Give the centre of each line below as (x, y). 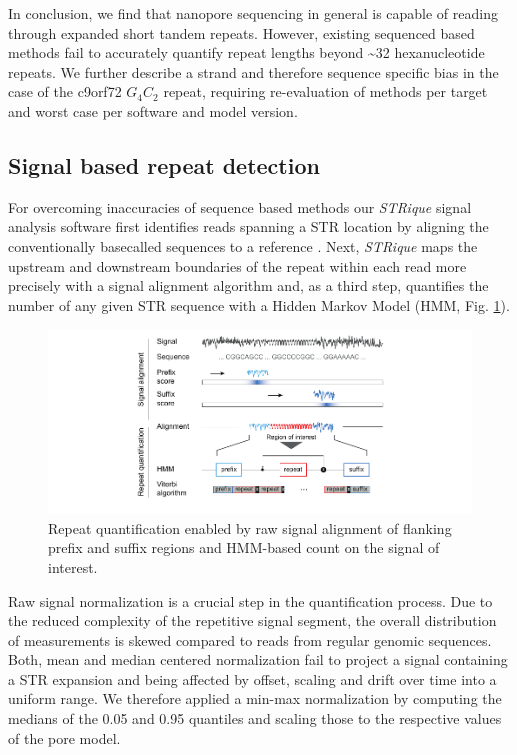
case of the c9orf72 (65, 91)
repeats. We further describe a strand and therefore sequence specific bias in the (253, 71)
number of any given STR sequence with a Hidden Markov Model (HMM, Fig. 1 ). (259, 304)
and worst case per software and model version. (153, 110)
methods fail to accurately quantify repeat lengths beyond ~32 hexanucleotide (246, 52)
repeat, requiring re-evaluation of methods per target (325, 91)
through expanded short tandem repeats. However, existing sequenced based (241, 32)
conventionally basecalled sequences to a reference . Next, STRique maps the (243, 245)
